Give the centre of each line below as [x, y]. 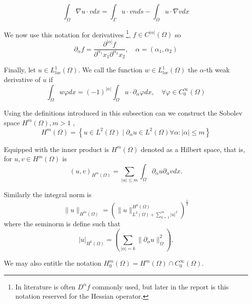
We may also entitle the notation [53, 263]
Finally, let [20, 70]
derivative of [22, 79]
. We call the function [110, 70]
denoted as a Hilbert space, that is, [193, 149]
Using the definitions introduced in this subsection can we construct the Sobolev [123, 113]
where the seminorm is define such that [62, 223]
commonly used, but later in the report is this [160, 286]
